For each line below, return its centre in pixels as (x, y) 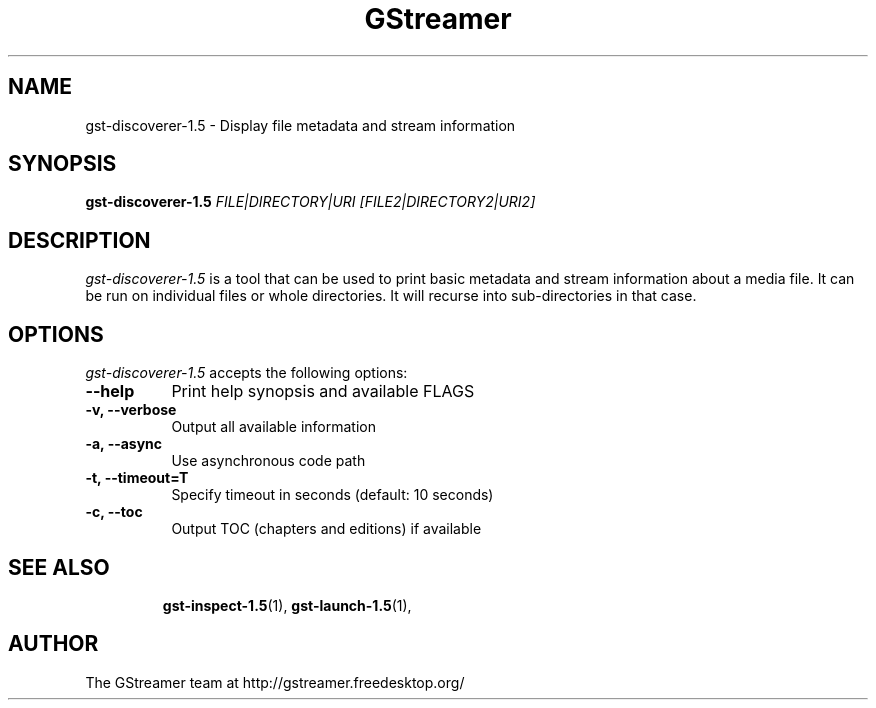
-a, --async (124, 444)
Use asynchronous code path (268, 461)
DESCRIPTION (79, 240)
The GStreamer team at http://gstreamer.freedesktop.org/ (275, 682)
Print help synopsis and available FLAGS (323, 391)
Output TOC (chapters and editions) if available (326, 529)
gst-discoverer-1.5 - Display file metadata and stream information (300, 125)
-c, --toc (114, 512)
